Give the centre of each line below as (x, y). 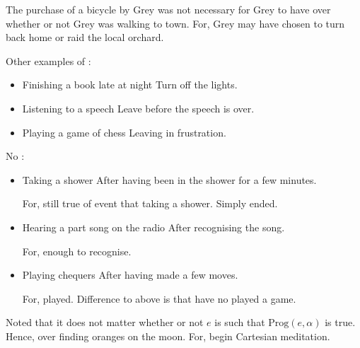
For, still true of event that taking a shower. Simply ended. (150, 203)
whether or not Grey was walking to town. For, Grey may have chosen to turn (175, 23)
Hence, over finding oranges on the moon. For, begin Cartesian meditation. (168, 336)
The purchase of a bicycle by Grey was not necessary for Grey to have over (168, 9)
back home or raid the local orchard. (85, 37)
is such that (240, 322)
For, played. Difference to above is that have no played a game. (159, 298)
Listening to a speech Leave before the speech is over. (138, 108)
